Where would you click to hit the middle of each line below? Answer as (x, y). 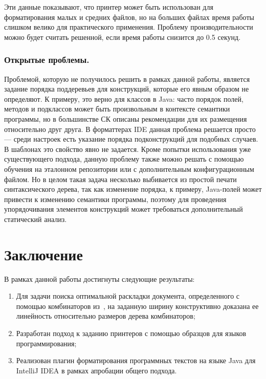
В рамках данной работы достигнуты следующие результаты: (99, 278)
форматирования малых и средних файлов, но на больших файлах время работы (129, 17)
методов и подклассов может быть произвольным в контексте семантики (117, 109)
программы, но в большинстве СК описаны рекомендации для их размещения (126, 118)
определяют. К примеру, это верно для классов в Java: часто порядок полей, (124, 98)
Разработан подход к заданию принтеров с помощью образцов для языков (131, 333)
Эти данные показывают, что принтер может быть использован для (109, 7)
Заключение (43, 254)
